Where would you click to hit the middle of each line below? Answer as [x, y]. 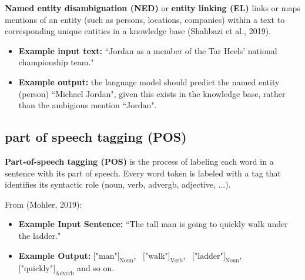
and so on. [96, 268]
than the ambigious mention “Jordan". [88, 105]
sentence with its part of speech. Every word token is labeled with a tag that [143, 173]
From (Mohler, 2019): [43, 204]
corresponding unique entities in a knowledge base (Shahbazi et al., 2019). [138, 31]
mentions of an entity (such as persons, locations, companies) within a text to [145, 19]
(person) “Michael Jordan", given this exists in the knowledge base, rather [152, 93]
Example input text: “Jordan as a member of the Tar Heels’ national [148, 50]
